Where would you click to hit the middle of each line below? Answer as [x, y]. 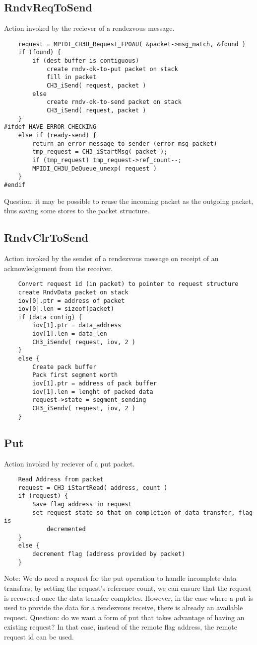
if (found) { [39, 52]
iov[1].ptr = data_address [77, 325]
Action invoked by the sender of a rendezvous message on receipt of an [111, 258]
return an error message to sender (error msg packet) [125, 143]
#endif [15, 185]
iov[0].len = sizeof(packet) [66, 309]
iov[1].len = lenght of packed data [93, 392]
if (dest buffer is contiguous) [86, 61]
